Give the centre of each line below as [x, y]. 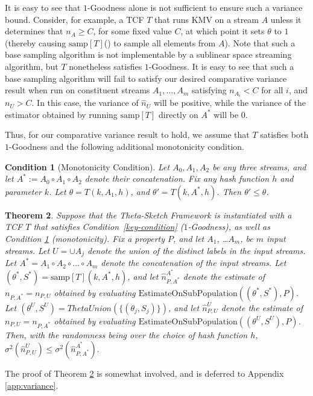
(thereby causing [36, 42]
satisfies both [284, 135]
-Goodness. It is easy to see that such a [221, 66]
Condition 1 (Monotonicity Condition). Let [87, 166]
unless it [286, 19]
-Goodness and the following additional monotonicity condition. [127, 147]
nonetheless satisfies [106, 66]
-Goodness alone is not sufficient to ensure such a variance [195, 7]
